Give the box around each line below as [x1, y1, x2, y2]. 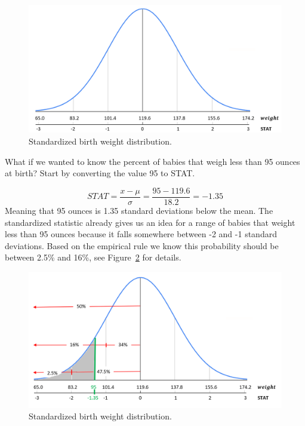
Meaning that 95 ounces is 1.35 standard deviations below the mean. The [5, 204, 273, 216]
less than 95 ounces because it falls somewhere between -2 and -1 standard [5, 228, 277, 240]
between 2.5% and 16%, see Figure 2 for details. [5, 251, 181, 263]
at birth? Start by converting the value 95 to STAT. [5, 167, 195, 179]
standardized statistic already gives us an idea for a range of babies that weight [5, 216, 295, 228]
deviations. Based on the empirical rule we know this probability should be [5, 239, 279, 252]
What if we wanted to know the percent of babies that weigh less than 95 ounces [5, 155, 300, 167]
